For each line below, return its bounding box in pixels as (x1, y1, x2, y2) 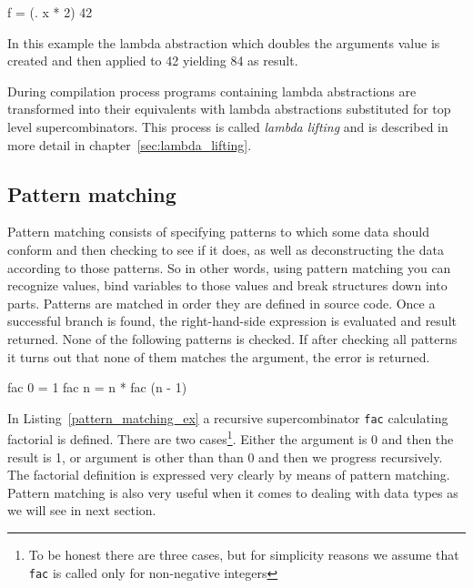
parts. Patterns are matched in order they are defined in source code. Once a (7, 293, 436, 312)
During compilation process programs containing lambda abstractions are (7, 81, 417, 100)
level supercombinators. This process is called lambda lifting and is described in (7, 117, 448, 136)
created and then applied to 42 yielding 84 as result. (7, 51, 298, 70)
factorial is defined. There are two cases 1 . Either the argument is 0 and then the (7, 427, 454, 449)
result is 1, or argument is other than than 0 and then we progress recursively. (7, 447, 443, 466)
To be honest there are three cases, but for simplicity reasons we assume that (28, 544, 459, 563)
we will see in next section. (7, 501, 156, 520)
